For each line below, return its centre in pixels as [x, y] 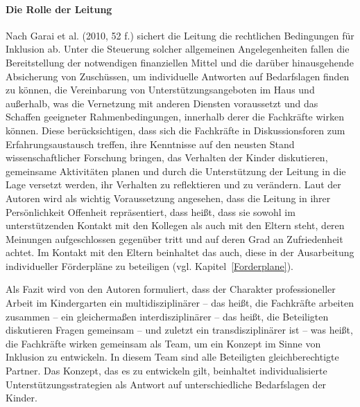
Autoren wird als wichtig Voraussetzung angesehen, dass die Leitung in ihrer [168, 198]
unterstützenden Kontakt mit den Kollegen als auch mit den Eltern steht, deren [175, 225]
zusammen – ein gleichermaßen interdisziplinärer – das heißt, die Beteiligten [167, 316]
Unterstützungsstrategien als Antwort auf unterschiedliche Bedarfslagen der [166, 384]
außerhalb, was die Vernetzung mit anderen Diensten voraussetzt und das [162, 103]
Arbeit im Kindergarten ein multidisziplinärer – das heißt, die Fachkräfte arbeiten [180, 303]
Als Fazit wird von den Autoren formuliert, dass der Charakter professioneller [171, 289]
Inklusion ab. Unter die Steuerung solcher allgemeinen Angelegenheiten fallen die [178, 49]
